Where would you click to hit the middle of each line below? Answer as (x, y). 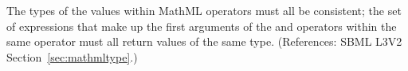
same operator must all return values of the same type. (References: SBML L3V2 (204, 41)
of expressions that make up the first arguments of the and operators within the (202, 26)
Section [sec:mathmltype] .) (72, 56)
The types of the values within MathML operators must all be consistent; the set (204, 10)
